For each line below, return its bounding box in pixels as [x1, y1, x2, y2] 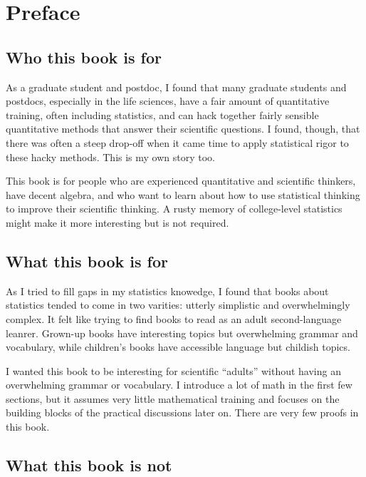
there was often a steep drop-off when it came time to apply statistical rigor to [6, 135, 349, 150]
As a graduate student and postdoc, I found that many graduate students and [6, 79, 347, 94]
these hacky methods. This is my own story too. [6, 149, 215, 164]
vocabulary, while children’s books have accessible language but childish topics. [6, 339, 350, 354]
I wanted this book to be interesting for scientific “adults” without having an [6, 363, 341, 378]
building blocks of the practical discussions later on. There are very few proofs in [6, 405, 359, 420]
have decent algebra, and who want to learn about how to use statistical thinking [6, 187, 360, 202]
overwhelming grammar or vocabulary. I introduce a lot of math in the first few [6, 377, 352, 392]
